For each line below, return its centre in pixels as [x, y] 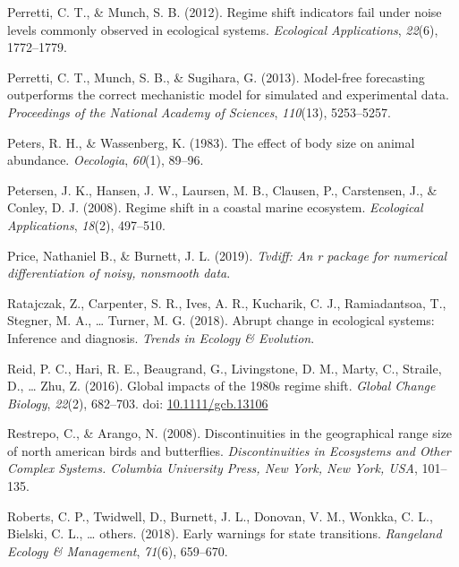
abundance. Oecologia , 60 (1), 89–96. [106, 160]
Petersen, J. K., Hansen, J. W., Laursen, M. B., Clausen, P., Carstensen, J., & [222, 189]
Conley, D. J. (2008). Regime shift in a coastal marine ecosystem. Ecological [215, 207]
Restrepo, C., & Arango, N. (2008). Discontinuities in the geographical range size [230, 433]
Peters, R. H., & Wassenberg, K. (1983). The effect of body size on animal [211, 142]
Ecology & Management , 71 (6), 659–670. [118, 550]
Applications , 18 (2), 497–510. [86, 224]
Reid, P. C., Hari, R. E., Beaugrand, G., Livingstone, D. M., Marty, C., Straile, [225, 368]
